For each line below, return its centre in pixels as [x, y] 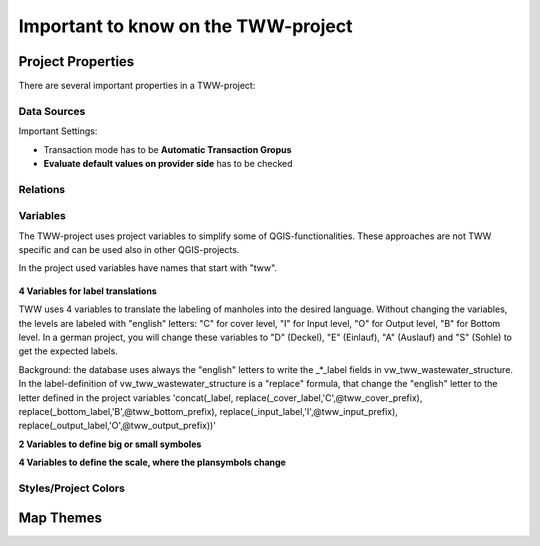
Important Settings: [58, 131]
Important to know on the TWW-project [186, 26]
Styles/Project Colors [71, 488]
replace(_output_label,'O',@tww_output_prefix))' [117, 426]
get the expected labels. [68, 351]
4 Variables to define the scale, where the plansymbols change [152, 462]
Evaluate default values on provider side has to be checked [168, 163]
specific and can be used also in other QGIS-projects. [129, 250]
